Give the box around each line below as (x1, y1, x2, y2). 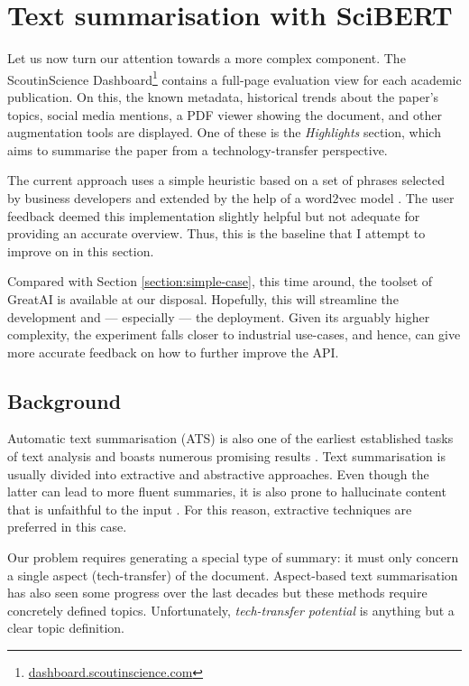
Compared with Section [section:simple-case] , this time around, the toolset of (7, 272, 433, 291)
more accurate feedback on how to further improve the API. (7, 342, 339, 361)
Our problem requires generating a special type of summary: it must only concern (7, 548, 459, 567)
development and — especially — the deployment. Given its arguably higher (7, 307, 430, 326)
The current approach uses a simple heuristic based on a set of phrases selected (7, 171, 445, 190)
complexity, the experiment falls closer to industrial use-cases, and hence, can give (7, 325, 461, 344)
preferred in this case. (7, 517, 127, 536)
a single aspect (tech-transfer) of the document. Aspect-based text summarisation (7, 565, 458, 584)
